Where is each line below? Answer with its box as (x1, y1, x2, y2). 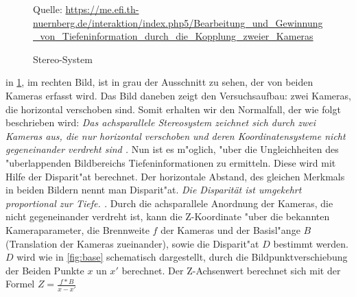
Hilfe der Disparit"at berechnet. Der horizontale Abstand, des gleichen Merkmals (5, 169, 345, 183)
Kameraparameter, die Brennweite (5, 222, 150, 237)
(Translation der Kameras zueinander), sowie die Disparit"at (5, 236, 259, 250)
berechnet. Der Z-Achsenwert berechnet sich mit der (121, 263, 341, 277)
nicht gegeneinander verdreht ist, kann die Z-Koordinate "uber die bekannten (5, 209, 330, 224)
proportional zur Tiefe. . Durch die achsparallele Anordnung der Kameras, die (5, 195, 333, 210)
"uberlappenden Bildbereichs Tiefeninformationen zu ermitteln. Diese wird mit (5, 155, 336, 169)
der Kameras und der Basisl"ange (161, 222, 300, 237)
